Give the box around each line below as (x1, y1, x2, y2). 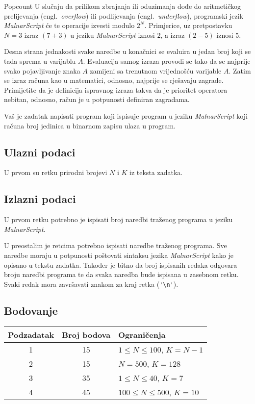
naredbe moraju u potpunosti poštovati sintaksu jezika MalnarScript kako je (4, 250, 233, 260)
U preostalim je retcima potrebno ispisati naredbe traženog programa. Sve (4, 240, 227, 251)
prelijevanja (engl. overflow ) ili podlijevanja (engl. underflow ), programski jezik (4, 10, 244, 21)
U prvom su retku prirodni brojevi (4, 167, 107, 177)
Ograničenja (118, 328, 166, 340)
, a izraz (160, 29, 185, 40)
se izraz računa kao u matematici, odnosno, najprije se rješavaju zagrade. (4, 75, 224, 85)
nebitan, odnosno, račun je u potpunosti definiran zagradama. (4, 94, 190, 104)
